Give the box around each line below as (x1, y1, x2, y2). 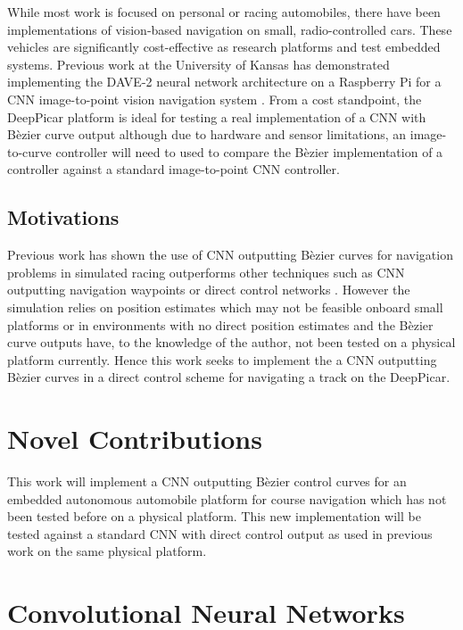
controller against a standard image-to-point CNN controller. (7, 160, 340, 178)
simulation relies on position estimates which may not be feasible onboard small (7, 297, 443, 316)
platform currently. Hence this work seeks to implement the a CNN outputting (7, 350, 437, 369)
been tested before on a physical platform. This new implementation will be (7, 507, 421, 526)
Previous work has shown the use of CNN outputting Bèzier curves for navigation (7, 245, 453, 264)
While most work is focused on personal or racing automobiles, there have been (7, 3, 441, 21)
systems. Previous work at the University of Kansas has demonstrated (7, 54, 390, 73)
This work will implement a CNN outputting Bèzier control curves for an (7, 472, 407, 491)
